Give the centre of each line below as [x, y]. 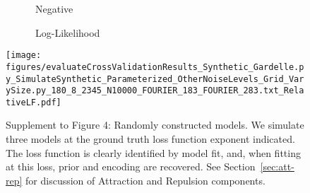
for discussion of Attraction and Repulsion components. [145, 180]
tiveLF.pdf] [34, 102]
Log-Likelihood [67, 32]
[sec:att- [277, 166]
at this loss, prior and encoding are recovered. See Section [131, 166]
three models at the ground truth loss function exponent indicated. [150, 139]
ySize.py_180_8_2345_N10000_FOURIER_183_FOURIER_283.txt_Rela [155, 91]
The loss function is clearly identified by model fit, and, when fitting [153, 152]
